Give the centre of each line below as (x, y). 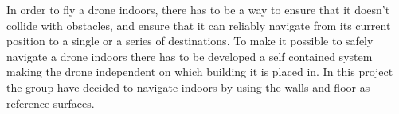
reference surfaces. (51, 103)
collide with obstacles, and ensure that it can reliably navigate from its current (199, 25)
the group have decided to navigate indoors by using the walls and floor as (188, 87)
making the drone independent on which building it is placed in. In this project (200, 72)
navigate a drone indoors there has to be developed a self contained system (190, 56)
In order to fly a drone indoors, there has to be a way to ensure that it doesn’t (198, 9)
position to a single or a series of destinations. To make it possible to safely (190, 41)
